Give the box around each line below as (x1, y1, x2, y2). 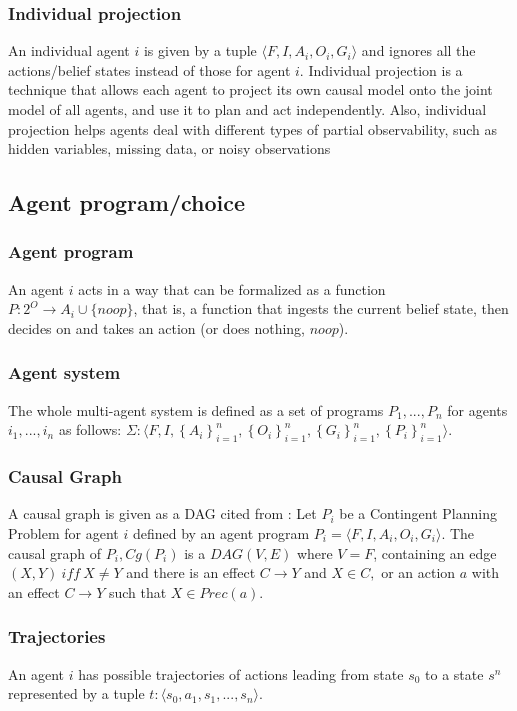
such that (108, 581, 167, 602)
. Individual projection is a (299, 59, 463, 80)
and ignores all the (361, 40, 476, 61)
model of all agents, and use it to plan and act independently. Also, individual (8, 99, 487, 119)
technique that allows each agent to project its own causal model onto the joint (8, 79, 493, 100)
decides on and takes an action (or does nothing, (8, 317, 305, 338)
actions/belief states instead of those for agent (8, 59, 291, 80)
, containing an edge (373, 542, 497, 563)
